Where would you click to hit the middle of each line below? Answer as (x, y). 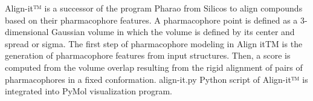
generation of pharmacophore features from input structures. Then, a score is (148, 55)
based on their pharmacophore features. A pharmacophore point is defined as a (151, 20)
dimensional (27, 32)
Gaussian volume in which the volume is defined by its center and (173, 32)
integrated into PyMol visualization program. (89, 91)
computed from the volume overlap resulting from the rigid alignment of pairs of (154, 67)
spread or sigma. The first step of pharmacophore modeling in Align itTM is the (154, 43)
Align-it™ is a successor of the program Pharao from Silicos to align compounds (154, 8)
